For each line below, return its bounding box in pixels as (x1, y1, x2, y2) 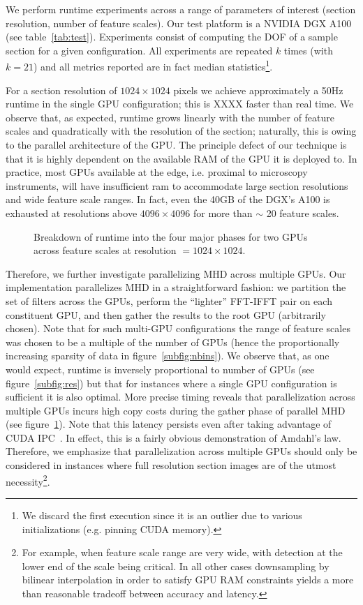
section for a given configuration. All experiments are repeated (6, 43, 273, 57)
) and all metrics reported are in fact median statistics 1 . (33, 57, 273, 74)
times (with (283, 43, 333, 57)
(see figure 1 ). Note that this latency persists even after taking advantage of (6, 417, 332, 431)
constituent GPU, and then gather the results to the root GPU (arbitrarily (6, 307, 326, 322)
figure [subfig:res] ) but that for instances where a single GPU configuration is (6, 375, 337, 390)
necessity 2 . (6, 472, 50, 488)
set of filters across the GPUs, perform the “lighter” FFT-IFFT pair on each (6, 293, 332, 308)
